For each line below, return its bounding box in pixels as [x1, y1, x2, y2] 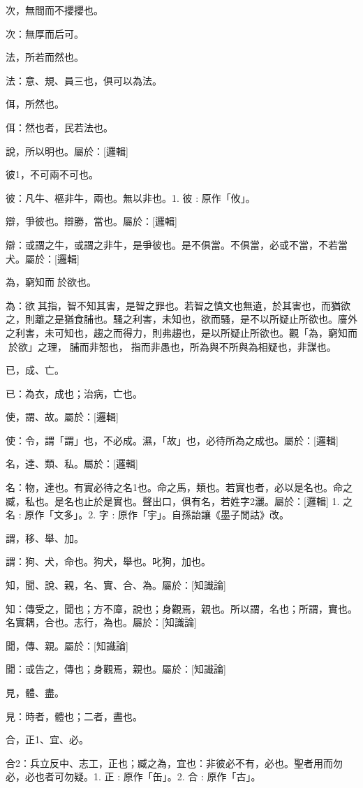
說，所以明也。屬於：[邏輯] [6, 143, 128, 158]
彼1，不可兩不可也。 [6, 167, 98, 182]
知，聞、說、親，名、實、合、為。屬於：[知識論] [6, 578, 226, 592]
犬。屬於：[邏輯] [6, 251, 80, 265]
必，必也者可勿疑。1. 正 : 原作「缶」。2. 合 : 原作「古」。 [6, 769, 261, 784]
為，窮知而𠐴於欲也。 [6, 275, 96, 289]
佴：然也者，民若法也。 [6, 119, 113, 134]
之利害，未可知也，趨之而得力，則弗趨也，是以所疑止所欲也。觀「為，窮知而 [6, 325, 357, 340]
